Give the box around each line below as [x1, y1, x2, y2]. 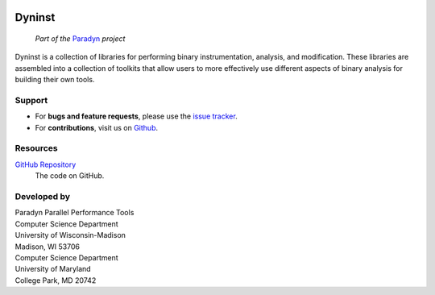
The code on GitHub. [35, 171, 105, 181]
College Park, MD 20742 [14, 275, 97, 285]
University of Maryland [14, 264, 92, 274]
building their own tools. [14, 75, 95, 85]
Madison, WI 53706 [14, 242, 81, 251]
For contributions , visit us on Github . [35, 123, 159, 132]
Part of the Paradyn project [35, 34, 126, 44]
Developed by [14, 191, 71, 202]
